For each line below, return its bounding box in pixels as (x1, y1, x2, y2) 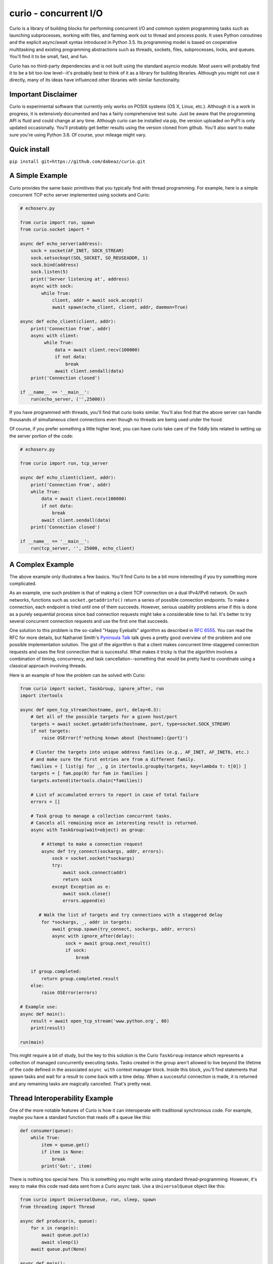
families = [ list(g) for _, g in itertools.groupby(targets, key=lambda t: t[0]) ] (30, 763, 247, 769)
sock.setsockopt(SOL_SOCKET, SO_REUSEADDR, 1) (30, 255, 149, 260)
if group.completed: (30, 969, 82, 974)
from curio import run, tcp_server (20, 461, 108, 466)
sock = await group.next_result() (65, 940, 151, 946)
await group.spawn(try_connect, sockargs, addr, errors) (52, 926, 196, 932)
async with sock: (30, 283, 74, 289)
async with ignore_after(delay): (52, 933, 135, 939)
